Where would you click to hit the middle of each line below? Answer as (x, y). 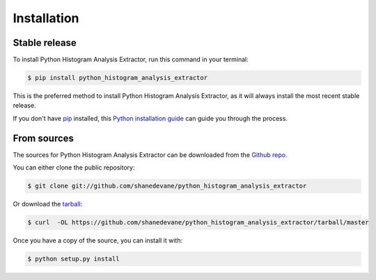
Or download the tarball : (48, 204)
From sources (44, 138)
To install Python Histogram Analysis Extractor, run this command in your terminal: (131, 60)
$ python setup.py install (73, 259)
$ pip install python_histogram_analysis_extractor (118, 78)
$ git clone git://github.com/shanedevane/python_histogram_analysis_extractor (167, 186)
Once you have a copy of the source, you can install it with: (98, 240)
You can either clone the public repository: (74, 167)
